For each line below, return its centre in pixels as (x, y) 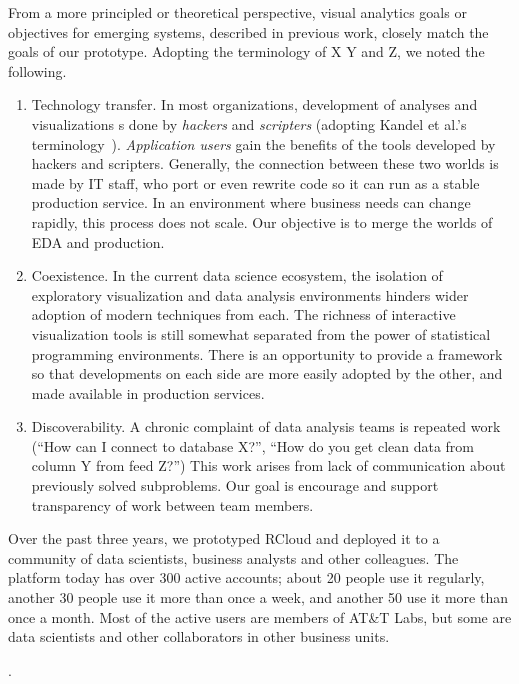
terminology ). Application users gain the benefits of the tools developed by (263, 143)
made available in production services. (148, 392)
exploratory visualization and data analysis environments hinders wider (250, 294)
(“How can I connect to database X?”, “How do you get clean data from (253, 445)
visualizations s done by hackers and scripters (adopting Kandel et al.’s (249, 123)
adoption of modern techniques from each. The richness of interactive (243, 314)
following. (37, 70)
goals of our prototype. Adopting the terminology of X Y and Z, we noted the (246, 51)
